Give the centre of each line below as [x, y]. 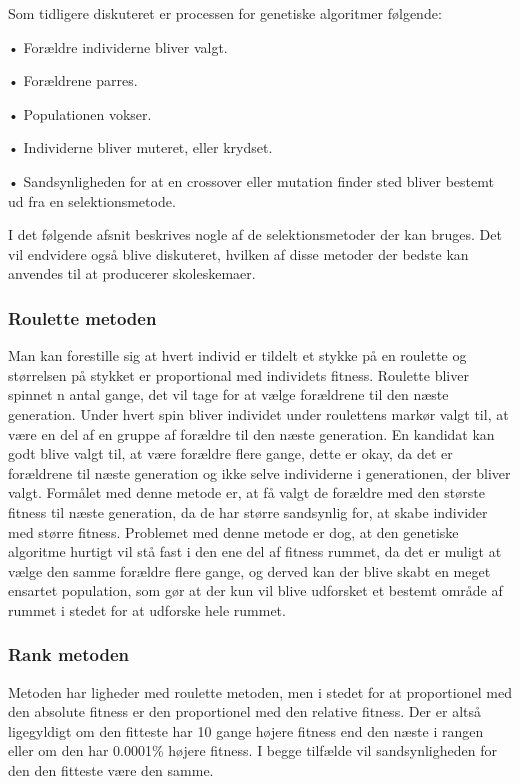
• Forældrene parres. [73, 80]
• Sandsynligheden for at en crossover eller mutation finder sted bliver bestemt [251, 180]
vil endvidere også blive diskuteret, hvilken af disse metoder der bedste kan [238, 253]
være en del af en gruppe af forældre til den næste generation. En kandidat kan [251, 433]
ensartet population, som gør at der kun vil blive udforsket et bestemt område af [255, 590]
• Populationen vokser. [80, 113]
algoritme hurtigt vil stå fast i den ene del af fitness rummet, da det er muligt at [255, 551]
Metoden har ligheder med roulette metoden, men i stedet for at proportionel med [260, 691]
